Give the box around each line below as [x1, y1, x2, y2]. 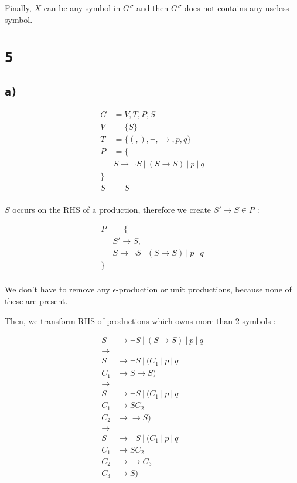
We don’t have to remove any [5, 283, 110, 295]
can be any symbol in [43, 2, 121, 13]
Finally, [5, 2, 32, 13]
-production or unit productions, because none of [116, 283, 292, 295]
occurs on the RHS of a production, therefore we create [12, 203, 211, 215]
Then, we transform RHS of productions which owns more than [5, 314, 233, 326]
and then [136, 2, 169, 13]
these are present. [5, 295, 68, 307]
